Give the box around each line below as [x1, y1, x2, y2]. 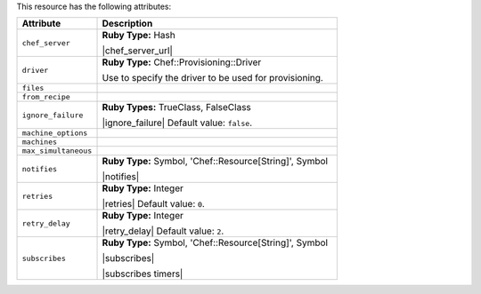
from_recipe [21, 92, 70, 102]
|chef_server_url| [102, 44, 173, 57]
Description [102, 18, 153, 30]
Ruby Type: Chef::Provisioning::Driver [102, 56, 262, 68]
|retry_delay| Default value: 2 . [102, 225, 224, 237]
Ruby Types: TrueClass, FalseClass [102, 101, 251, 114]
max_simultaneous [21, 147, 93, 155]
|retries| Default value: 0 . [102, 198, 205, 211]
